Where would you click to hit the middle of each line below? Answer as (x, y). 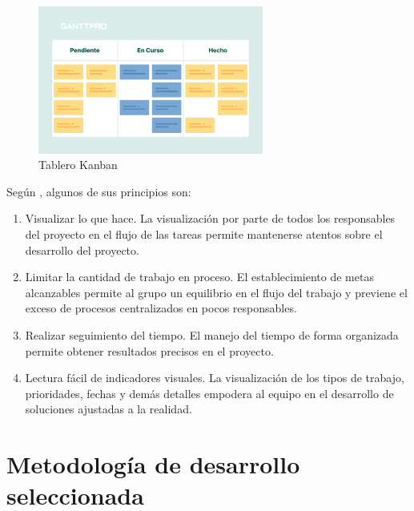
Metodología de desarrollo (153, 464)
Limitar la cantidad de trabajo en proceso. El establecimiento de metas (199, 277)
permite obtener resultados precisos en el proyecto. (149, 350)
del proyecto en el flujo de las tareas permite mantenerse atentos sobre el (204, 234)
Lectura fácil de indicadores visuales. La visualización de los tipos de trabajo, (215, 378)
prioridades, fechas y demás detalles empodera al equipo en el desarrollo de (209, 393)
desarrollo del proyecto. (82, 249)
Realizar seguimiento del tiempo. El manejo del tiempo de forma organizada (212, 334)
